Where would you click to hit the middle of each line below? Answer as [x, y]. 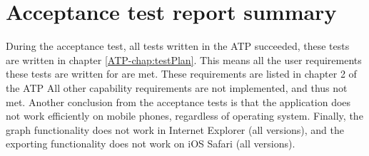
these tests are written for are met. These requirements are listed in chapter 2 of [181, 74]
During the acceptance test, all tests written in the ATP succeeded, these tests [178, 46]
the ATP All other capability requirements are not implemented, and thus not [177, 87]
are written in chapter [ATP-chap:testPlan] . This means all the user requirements [184, 59]
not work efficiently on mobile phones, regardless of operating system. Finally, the [184, 116]
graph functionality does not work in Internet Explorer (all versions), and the [175, 129]
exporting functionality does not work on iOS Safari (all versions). [151, 144]
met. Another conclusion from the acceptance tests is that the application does [178, 102]
